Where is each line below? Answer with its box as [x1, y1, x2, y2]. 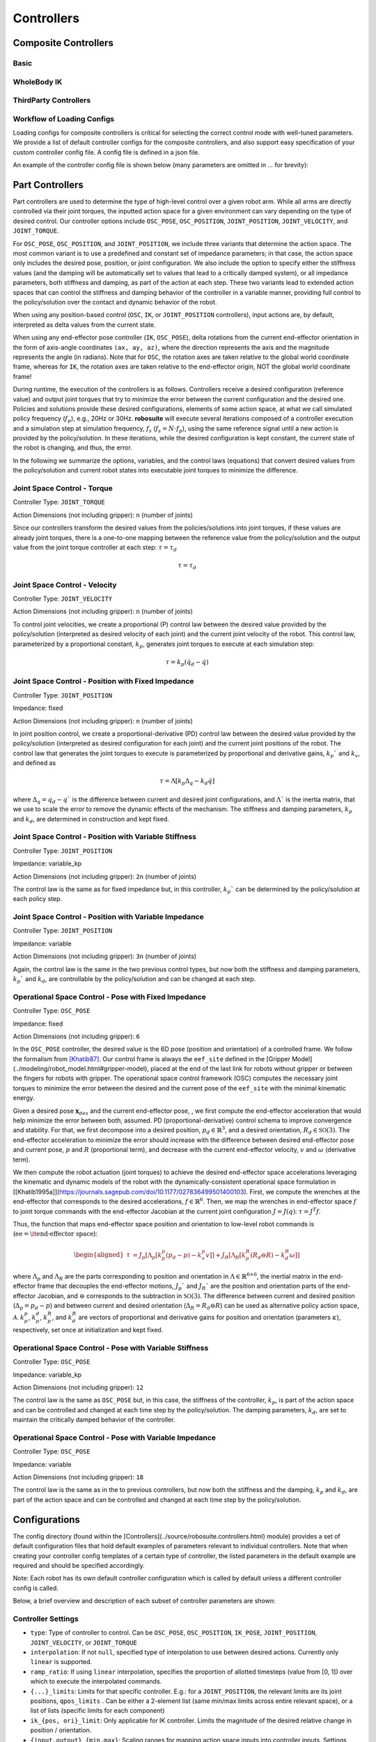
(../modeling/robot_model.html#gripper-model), [13, 1065, 150, 1073]
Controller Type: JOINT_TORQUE [13, 498, 105, 507]
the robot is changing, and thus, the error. [13, 443, 132, 452]
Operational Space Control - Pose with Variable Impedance [13, 1433, 216, 1442]
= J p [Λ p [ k [132, 1251, 162, 1261]
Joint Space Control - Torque [13, 484, 113, 493]
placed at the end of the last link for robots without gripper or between [150, 1065, 353, 1073]
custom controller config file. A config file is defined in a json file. [13, 148, 200, 156]
